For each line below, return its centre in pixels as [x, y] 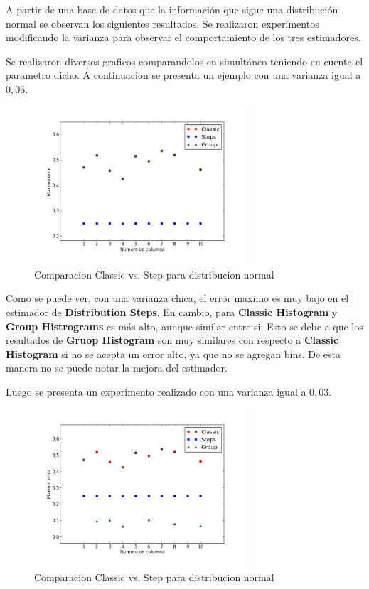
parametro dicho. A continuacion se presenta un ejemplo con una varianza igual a [183, 75]
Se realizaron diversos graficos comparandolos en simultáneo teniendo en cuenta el [184, 61]
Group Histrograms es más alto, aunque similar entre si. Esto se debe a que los [184, 326]
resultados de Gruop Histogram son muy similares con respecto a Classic [172, 340]
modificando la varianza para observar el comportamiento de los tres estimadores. [183, 37]
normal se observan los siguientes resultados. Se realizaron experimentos [162, 23]
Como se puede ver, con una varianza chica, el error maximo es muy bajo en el [177, 298]
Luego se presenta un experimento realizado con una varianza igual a [156, 391]
